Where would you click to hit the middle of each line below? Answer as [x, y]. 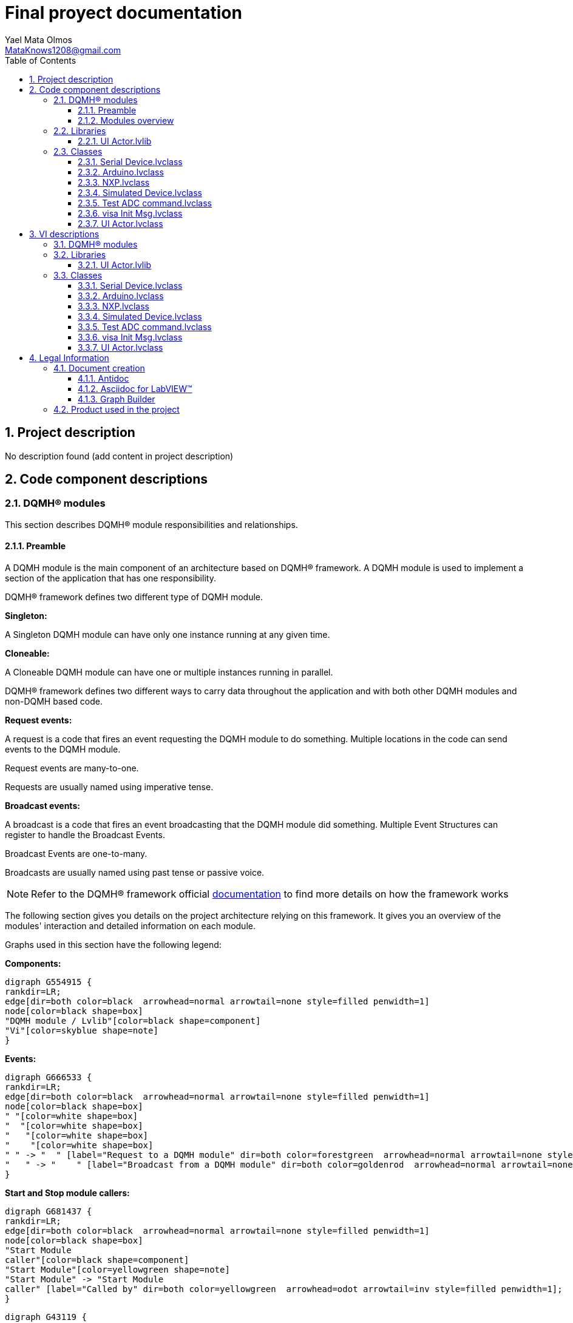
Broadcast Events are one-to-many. [76, 854]
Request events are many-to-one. [72, 768]
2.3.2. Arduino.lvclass [121, 172]
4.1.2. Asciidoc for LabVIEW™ [135, 388]
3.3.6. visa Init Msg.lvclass [130, 337]
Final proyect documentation [124, 13]
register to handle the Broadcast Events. [85, 835]
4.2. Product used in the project [117, 409]
